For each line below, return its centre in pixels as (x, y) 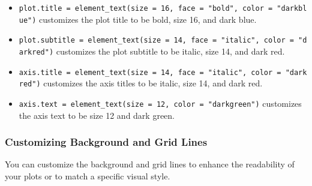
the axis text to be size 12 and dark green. (97, 115)
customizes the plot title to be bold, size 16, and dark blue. (148, 19)
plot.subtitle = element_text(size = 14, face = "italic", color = (156, 40)
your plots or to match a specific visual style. (88, 176)
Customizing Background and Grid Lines (106, 142)
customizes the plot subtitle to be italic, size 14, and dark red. (170, 51)
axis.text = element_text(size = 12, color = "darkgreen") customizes (160, 103)
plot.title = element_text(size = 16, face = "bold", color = (146, 8)
